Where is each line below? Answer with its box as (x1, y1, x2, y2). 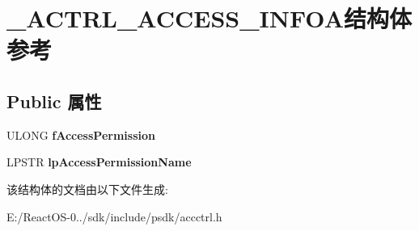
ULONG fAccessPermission (6, 126, 155, 143)
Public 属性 (6, 88, 102, 113)
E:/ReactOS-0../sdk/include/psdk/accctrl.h (6, 208, 222, 225)
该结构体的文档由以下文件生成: (6, 180, 168, 197)
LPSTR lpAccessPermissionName (6, 153, 192, 170)
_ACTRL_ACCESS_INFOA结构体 (6, 2, 412, 35)
